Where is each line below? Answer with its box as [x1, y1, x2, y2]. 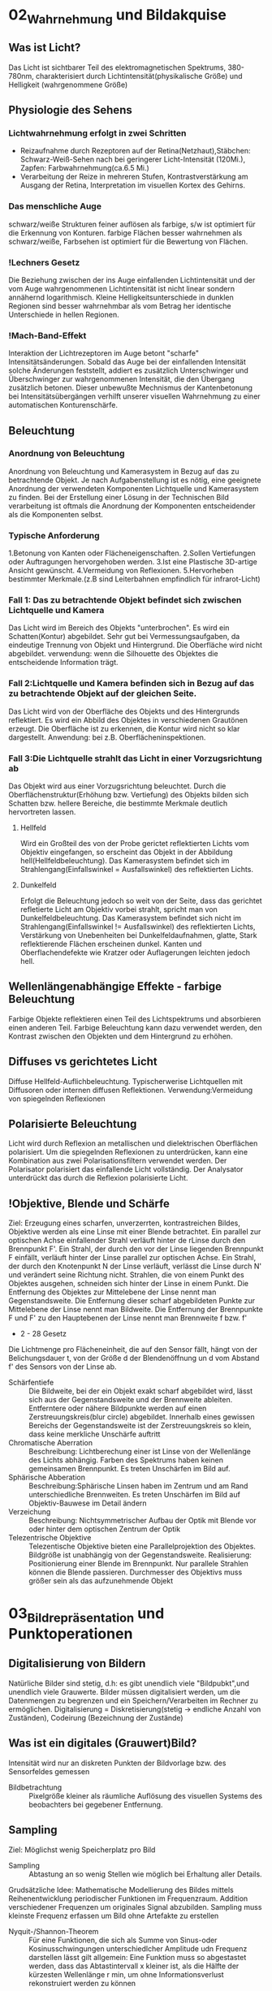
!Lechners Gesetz [8, 257, 80, 268]
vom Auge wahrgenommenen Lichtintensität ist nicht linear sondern [8, 283, 235, 293]
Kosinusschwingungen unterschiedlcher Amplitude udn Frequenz [28, 1943, 248, 1954]
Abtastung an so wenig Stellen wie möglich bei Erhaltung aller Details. [28, 1869, 262, 1879]
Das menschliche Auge [8, 201, 101, 212]
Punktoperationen [8, 1625, 133, 1643]
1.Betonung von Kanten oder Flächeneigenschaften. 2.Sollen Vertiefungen [8, 548, 256, 558]
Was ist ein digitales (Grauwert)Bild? [8, 1736, 197, 1751]
